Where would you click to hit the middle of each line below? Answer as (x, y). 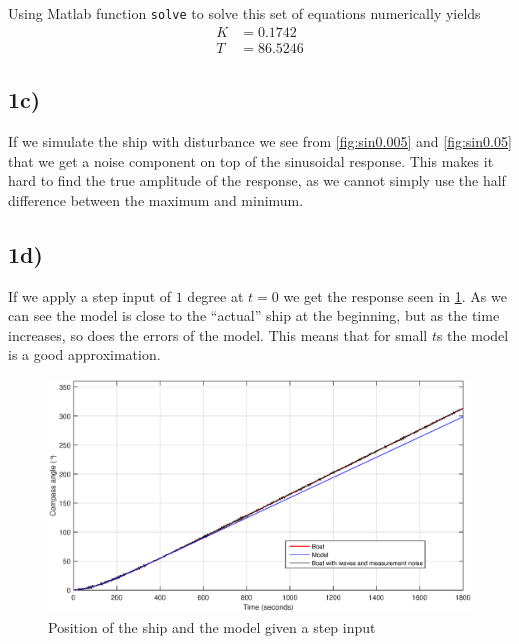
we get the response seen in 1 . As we (395, 295)
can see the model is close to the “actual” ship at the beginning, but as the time (254, 315)
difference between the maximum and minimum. (156, 199)
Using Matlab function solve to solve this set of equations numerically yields (244, 13)
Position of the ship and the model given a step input (212, 626)
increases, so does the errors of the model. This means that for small (218, 334)
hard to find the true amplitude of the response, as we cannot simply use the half (257, 180)
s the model (472, 334)
